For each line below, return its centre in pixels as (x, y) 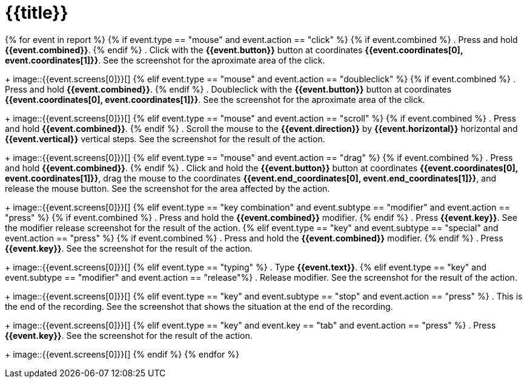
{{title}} (37, 13)
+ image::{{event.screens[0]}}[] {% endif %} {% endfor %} (122, 354)
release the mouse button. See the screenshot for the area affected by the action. (167, 188)
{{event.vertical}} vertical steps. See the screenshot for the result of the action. (165, 139)
